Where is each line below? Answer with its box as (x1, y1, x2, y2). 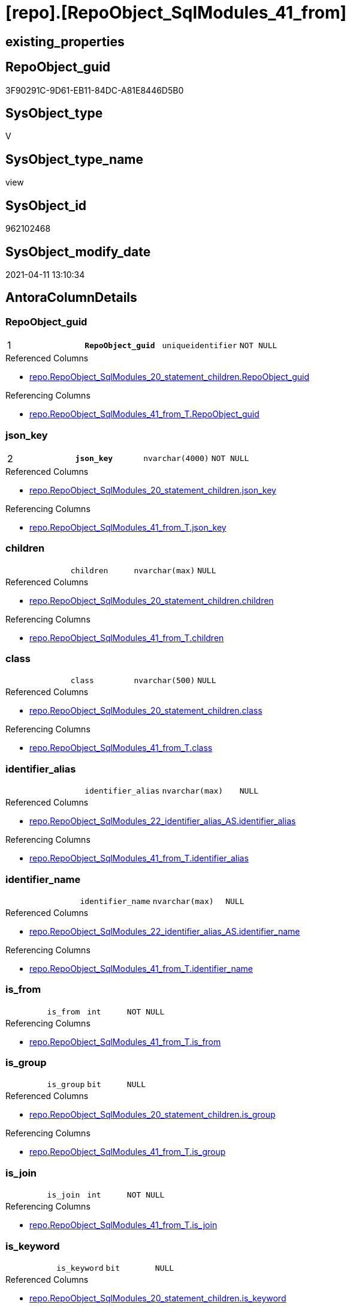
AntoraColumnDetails (5, 290, 137, 306)
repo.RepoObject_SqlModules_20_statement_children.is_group (29, 1109, 276, 1120)
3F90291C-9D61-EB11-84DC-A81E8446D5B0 (5, 85, 184, 95)
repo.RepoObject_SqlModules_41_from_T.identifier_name (29, 963, 254, 974)
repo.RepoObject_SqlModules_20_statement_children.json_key (29, 484, 276, 495)
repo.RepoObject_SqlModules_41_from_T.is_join (29, 1220, 218, 1231)
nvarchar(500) (134, 676, 195, 686)
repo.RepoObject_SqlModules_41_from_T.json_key (29, 522, 227, 532)
